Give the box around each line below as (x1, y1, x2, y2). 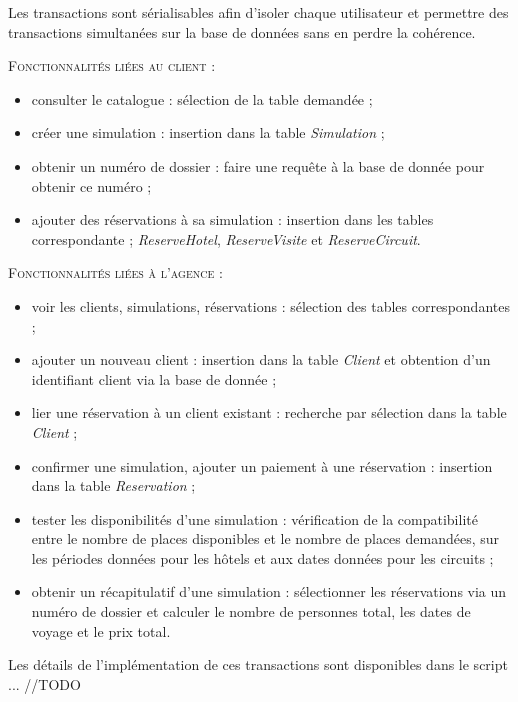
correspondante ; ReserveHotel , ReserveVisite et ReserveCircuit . (31, 228, 421, 249)
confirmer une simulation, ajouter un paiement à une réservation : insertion (31, 455, 493, 476)
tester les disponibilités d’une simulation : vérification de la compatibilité (31, 508, 478, 529)
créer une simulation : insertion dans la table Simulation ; (31, 122, 385, 143)
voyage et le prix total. (31, 620, 171, 641)
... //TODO (8, 673, 81, 694)
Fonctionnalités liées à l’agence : (8, 262, 223, 283)
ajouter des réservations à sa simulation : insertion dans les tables (31, 209, 434, 230)
